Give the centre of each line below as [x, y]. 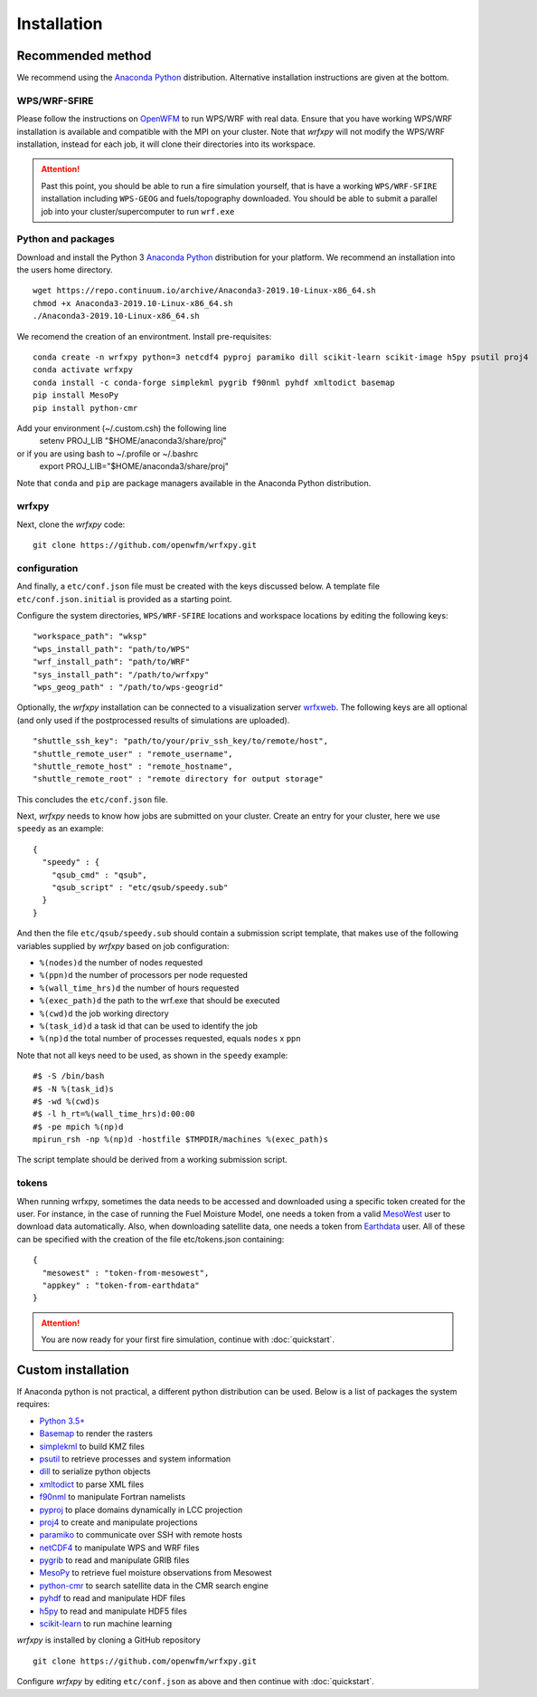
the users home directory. [65, 270]
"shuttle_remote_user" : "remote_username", [133, 753]
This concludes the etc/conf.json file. [93, 799]
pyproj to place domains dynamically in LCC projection [141, 1510]
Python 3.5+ [62, 1421]
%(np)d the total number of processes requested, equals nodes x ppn [170, 1039]
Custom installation [73, 1370]
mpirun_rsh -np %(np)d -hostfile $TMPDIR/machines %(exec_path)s [181, 1140]
